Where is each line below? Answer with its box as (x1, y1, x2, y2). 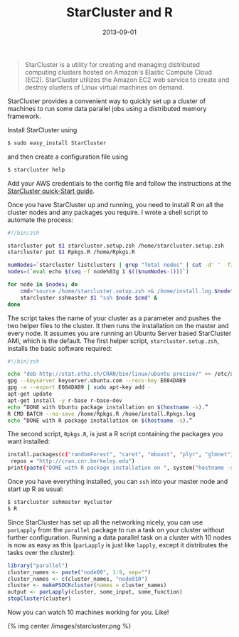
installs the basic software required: (7, 344, 112, 352)
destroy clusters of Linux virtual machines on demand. (24, 83, 185, 91)
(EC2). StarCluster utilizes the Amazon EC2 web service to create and (24, 75, 230, 84)
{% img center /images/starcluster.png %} (7, 622, 132, 631)
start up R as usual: (7, 485, 64, 493)
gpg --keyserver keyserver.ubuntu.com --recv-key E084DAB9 (7, 377, 186, 384)
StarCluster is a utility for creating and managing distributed (24, 60, 201, 68)
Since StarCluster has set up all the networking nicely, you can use (7, 517, 203, 527)
